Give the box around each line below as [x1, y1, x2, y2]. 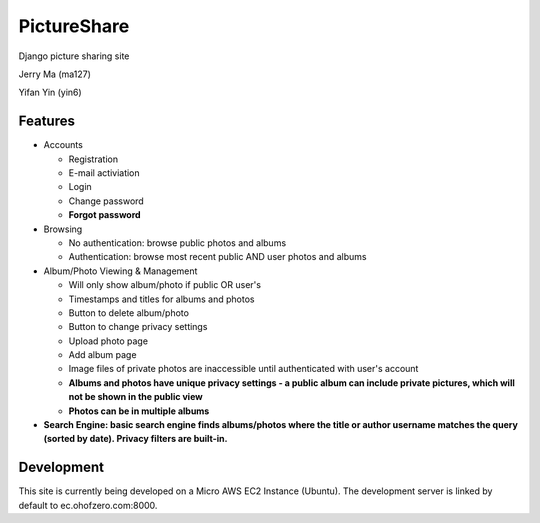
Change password [68, 195, 144, 207]
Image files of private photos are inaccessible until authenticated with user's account [68, 363, 419, 375]
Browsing [43, 223, 83, 235]
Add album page [68, 349, 137, 361]
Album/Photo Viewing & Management [43, 265, 198, 277]
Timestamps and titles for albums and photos [68, 293, 255, 305]
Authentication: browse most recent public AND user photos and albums [68, 251, 367, 263]
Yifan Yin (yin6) [18, 86, 82, 99]
